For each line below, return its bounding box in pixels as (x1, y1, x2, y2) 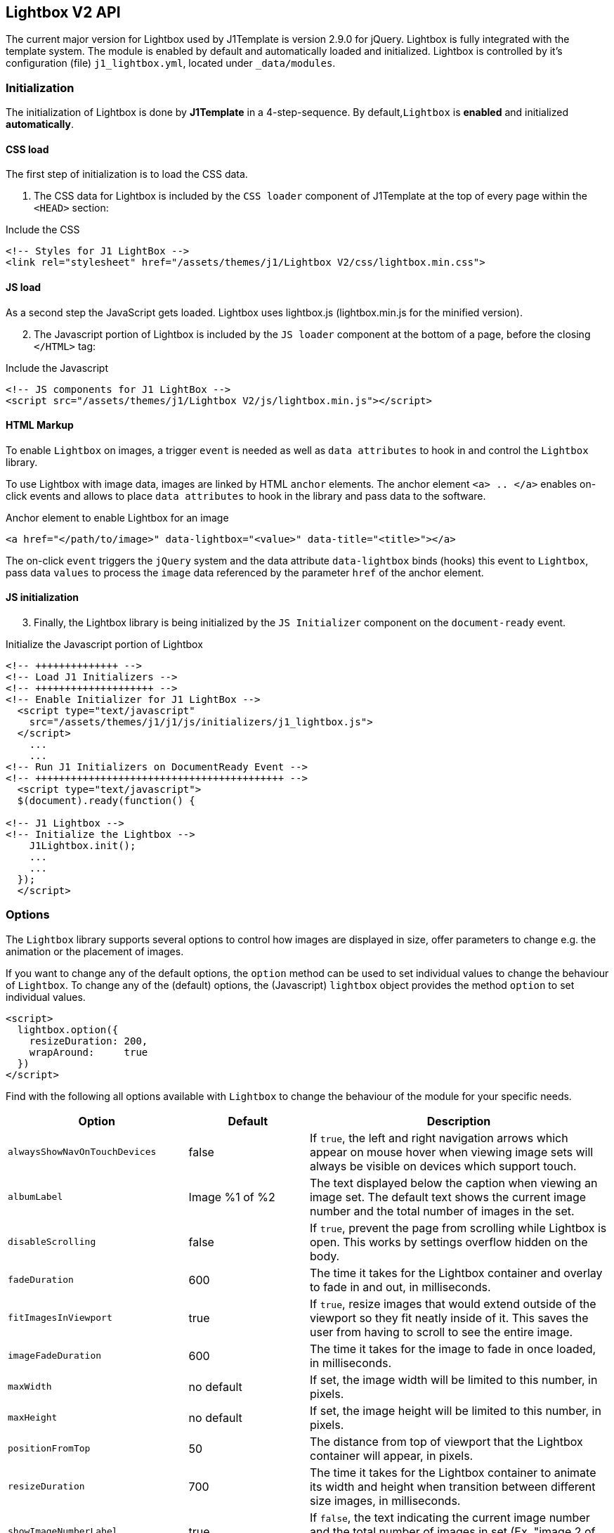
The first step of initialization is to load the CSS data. (6, 168, 248, 181)
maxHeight (8, 1412, 58, 1423)
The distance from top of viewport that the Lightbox (309, 1434, 583, 1449)
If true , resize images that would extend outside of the (309, 1296, 596, 1311)
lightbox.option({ (17, 1023, 119, 1035)
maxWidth (8, 1381, 52, 1392)
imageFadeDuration (8, 1350, 102, 1361)
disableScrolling (8, 1236, 96, 1248)
